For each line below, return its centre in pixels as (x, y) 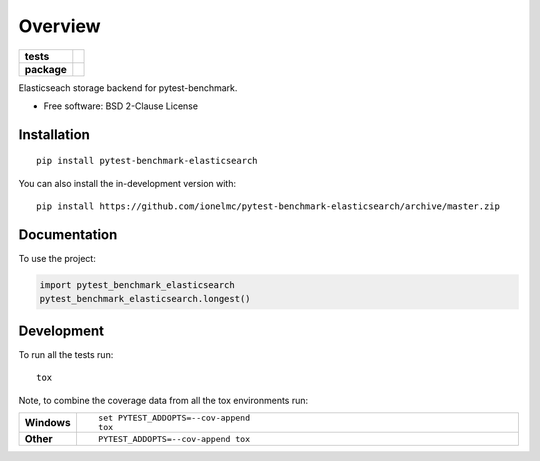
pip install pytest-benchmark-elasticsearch (147, 161)
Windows (47, 423)
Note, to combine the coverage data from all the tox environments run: (163, 400)
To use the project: (57, 259)
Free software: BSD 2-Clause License (121, 106)
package (45, 69)
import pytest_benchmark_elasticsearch (137, 285)
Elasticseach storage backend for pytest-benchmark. (128, 87)
